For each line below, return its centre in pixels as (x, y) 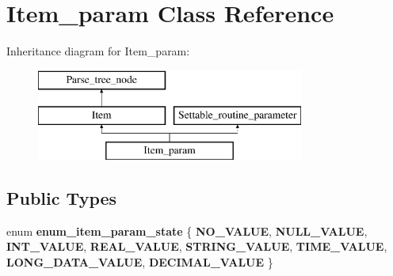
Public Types (62, 198)
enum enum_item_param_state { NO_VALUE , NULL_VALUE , (187, 231)
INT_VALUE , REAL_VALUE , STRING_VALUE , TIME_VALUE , (197, 246)
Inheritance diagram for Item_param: (98, 51)
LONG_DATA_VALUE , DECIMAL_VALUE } (140, 262)
